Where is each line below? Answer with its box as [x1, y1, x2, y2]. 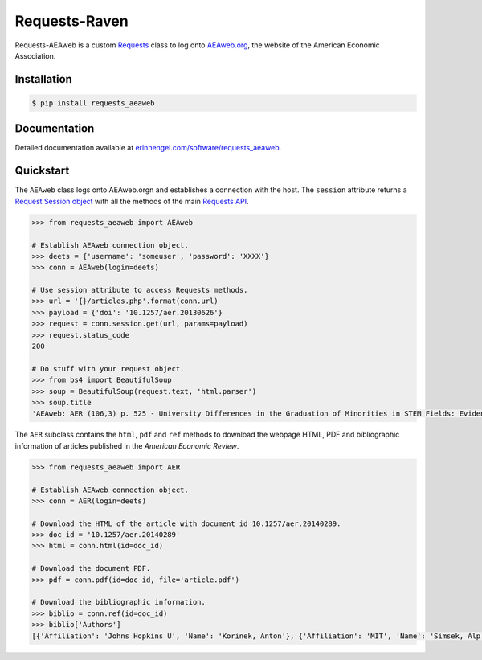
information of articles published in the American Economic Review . [14, 441, 239, 450]
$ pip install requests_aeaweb [31, 98, 156, 108]
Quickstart [14, 164, 70, 178]
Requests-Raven [14, 12, 129, 30]
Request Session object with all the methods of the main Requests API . [14, 196, 249, 206]
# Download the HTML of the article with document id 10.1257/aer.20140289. [31, 519, 341, 528]
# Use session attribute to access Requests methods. [31, 285, 248, 295]
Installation [14, 72, 72, 86]
